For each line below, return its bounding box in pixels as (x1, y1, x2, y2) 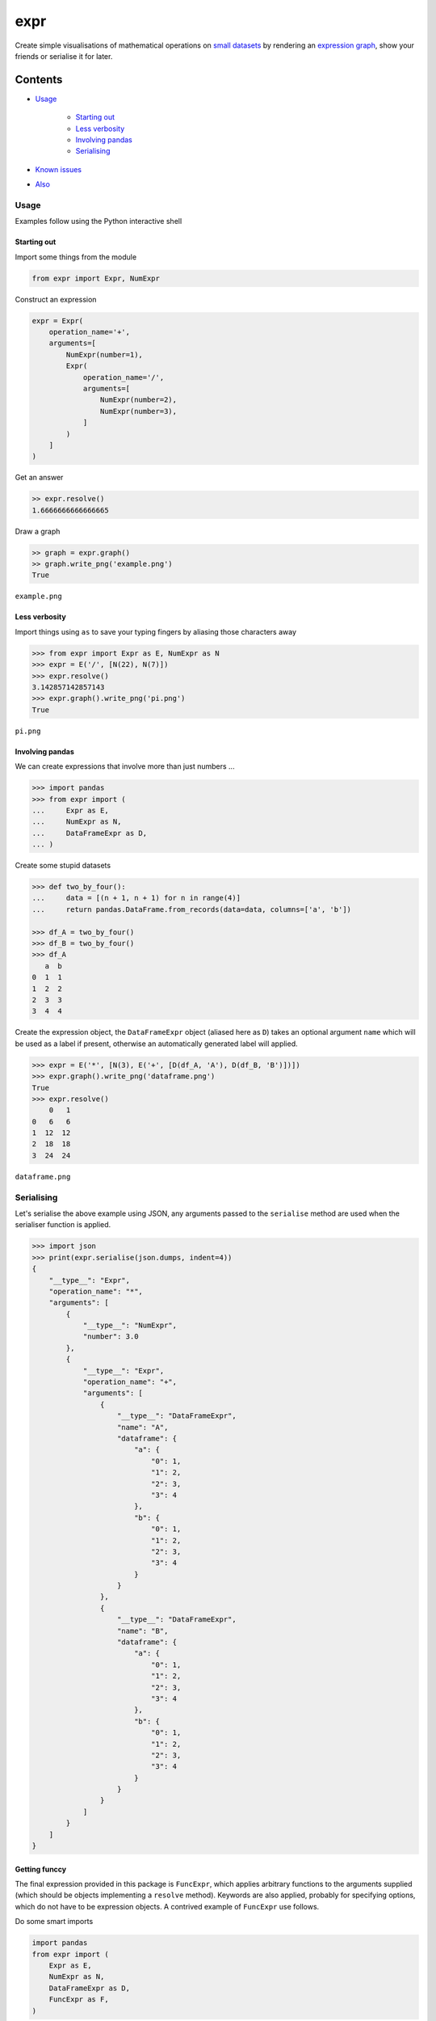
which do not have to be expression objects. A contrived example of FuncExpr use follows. (15, 1901, 320, 1911)
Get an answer (15, 473, 64, 483)
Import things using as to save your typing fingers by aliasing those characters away (15, 627, 296, 636)
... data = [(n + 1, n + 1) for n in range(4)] (31, 893, 241, 903)
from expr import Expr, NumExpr (31, 273, 161, 283)
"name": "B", (117, 1626, 169, 1635)
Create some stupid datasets (15, 861, 111, 871)
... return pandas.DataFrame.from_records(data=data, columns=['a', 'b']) (31, 905, 351, 913)
